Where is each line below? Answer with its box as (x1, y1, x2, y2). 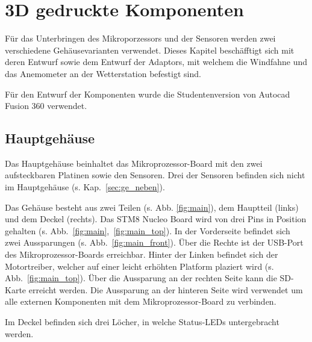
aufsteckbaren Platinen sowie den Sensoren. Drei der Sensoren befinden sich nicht (5, 169, 305, 181)
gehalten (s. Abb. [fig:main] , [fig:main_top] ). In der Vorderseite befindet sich (5, 224, 290, 237)
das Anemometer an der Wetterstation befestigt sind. (5, 67, 201, 79)
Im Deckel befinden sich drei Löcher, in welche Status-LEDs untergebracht (5, 316, 279, 328)
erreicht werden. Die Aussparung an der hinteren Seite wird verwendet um (28, 283, 303, 296)
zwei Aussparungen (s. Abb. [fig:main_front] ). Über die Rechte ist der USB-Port (5, 236, 304, 249)
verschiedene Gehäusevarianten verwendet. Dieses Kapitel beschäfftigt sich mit (5, 43, 295, 56)
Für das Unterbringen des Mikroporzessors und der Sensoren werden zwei (5, 32, 276, 45)
